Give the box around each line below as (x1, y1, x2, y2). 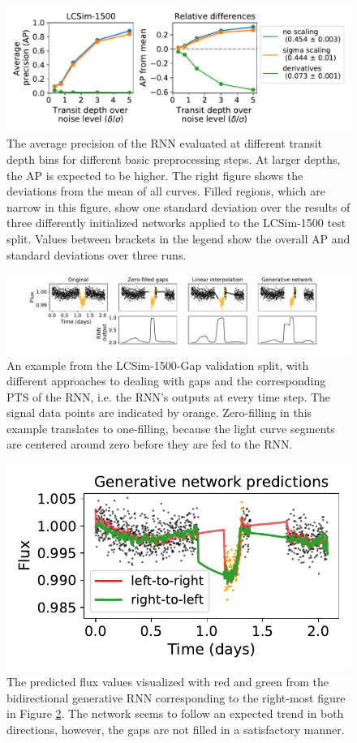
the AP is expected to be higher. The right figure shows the (6, 166, 303, 183)
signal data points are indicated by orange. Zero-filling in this (6, 404, 312, 421)
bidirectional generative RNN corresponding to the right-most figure (6, 689, 346, 706)
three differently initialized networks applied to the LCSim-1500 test (6, 214, 346, 231)
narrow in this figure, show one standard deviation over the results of (6, 198, 351, 215)
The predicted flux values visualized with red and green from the (6, 673, 329, 690)
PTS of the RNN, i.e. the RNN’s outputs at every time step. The (6, 388, 331, 405)
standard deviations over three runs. (6, 246, 187, 263)
